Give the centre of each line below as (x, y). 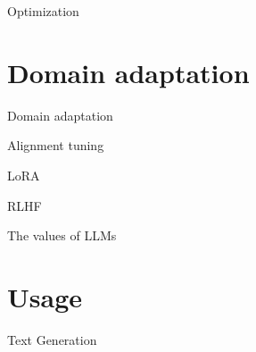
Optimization (43, 11)
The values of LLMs (62, 235)
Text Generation (52, 339)
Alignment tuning (56, 145)
